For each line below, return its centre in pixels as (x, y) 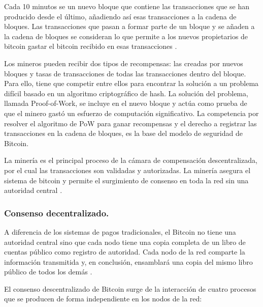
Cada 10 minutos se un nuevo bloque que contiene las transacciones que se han (127, 6)
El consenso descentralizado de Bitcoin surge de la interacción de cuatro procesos (130, 288)
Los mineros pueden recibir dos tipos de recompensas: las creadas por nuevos (124, 63)
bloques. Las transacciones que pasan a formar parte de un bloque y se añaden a (129, 26)
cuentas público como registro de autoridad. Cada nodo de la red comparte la (125, 252)
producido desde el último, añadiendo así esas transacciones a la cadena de (120, 16)
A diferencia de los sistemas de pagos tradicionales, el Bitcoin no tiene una (120, 231)
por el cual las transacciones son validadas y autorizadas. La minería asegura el (127, 170)
